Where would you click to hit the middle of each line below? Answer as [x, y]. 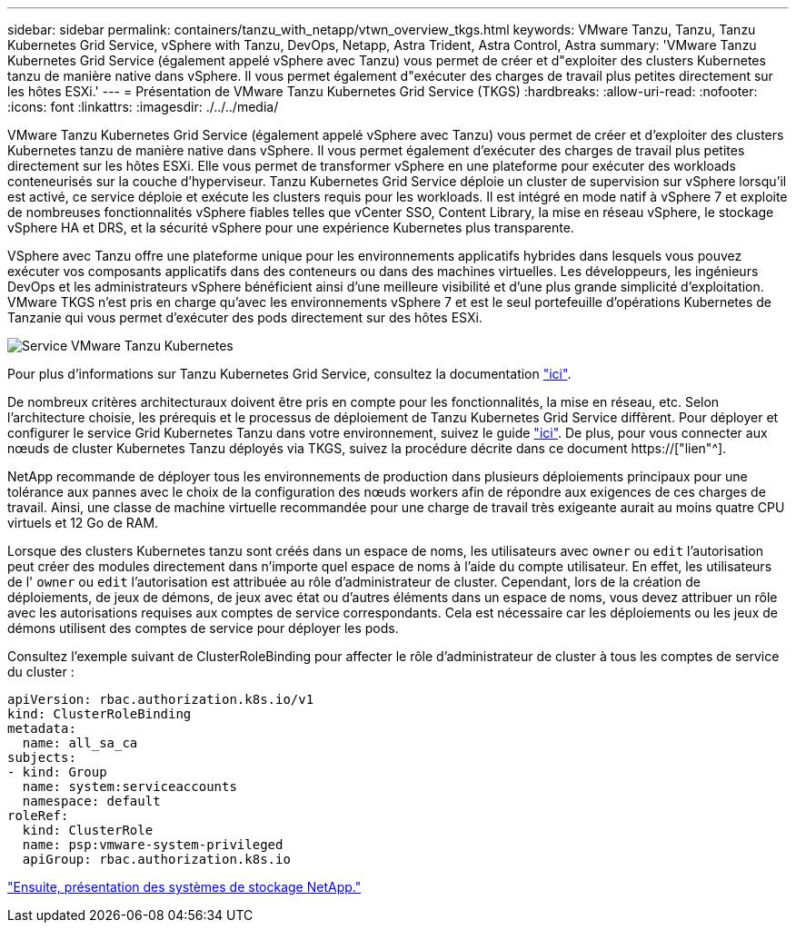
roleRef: [38, 816]
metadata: [42, 728]
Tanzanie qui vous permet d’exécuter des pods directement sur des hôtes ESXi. [245, 317]
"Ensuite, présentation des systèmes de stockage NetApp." [184, 887]
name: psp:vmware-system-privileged [153, 845]
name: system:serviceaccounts [129, 787]
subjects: [42, 757]
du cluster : [41, 672]
